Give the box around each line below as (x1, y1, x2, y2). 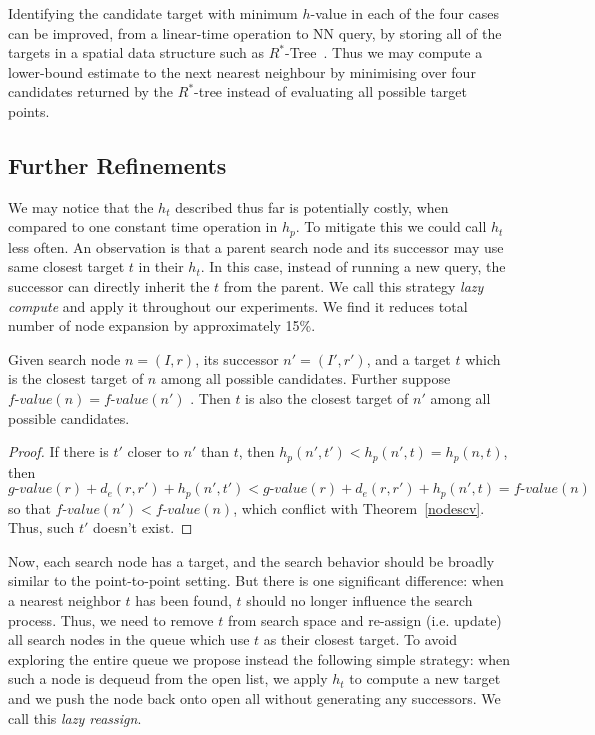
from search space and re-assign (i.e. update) (227, 609, 502, 630)
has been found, (135, 590, 232, 611)
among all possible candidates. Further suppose (160, 368, 451, 389)
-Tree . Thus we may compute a (284, 42, 483, 63)
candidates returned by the (8, 81, 174, 102)
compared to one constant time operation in (8, 216, 278, 237)
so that (8, 497, 51, 518)
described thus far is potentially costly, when (175, 196, 449, 217)
